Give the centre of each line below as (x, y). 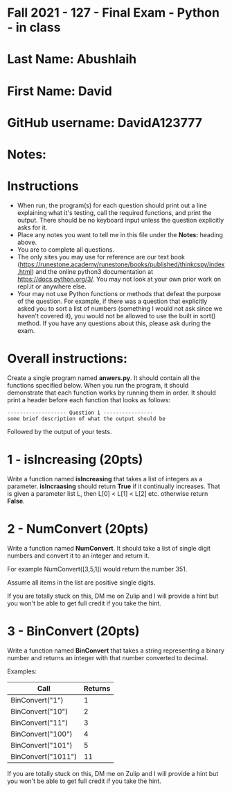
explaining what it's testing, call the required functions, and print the (114, 212)
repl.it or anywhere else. (52, 286)
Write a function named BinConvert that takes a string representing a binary (116, 651)
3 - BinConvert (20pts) (73, 631)
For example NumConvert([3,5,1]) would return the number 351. (97, 569)
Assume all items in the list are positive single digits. (81, 582)
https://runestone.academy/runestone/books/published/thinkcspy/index (122, 264)
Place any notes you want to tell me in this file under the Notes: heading (120, 234)
